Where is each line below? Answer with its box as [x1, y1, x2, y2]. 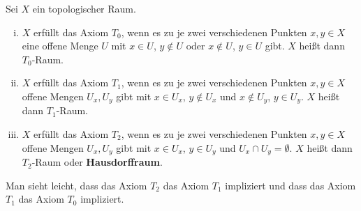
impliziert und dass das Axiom [225, 178, 356, 192]
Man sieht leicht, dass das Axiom [6, 178, 147, 192]
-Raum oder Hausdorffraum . [31, 155, 163, 169]
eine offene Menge [22, 38, 98, 53]
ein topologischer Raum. [32, 1, 136, 15]
